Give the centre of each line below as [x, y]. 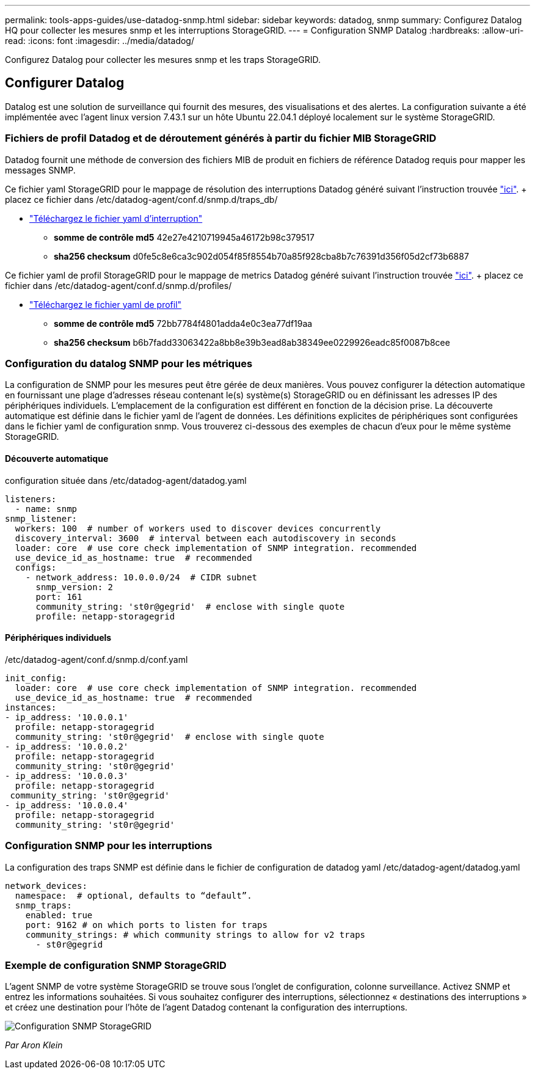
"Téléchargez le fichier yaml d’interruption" [116, 218]
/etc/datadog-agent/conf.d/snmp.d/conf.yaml [96, 659]
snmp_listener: [41, 518]
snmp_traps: [43, 905]
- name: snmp [46, 509]
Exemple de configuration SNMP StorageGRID [116, 965]
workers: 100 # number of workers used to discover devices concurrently [198, 528]
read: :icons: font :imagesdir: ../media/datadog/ [100, 41]
